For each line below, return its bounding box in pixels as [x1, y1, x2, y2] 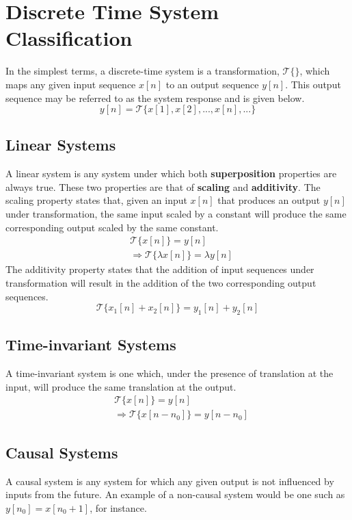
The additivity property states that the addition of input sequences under [5, 262, 314, 276]
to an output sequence [165, 77, 259, 91]
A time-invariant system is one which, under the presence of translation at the [5, 366, 334, 380]
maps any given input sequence [5, 77, 136, 91]
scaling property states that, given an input [5, 193, 187, 207]
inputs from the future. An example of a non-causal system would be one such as [5, 487, 345, 502]
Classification [5, 24, 133, 52]
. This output [285, 77, 341, 91]
